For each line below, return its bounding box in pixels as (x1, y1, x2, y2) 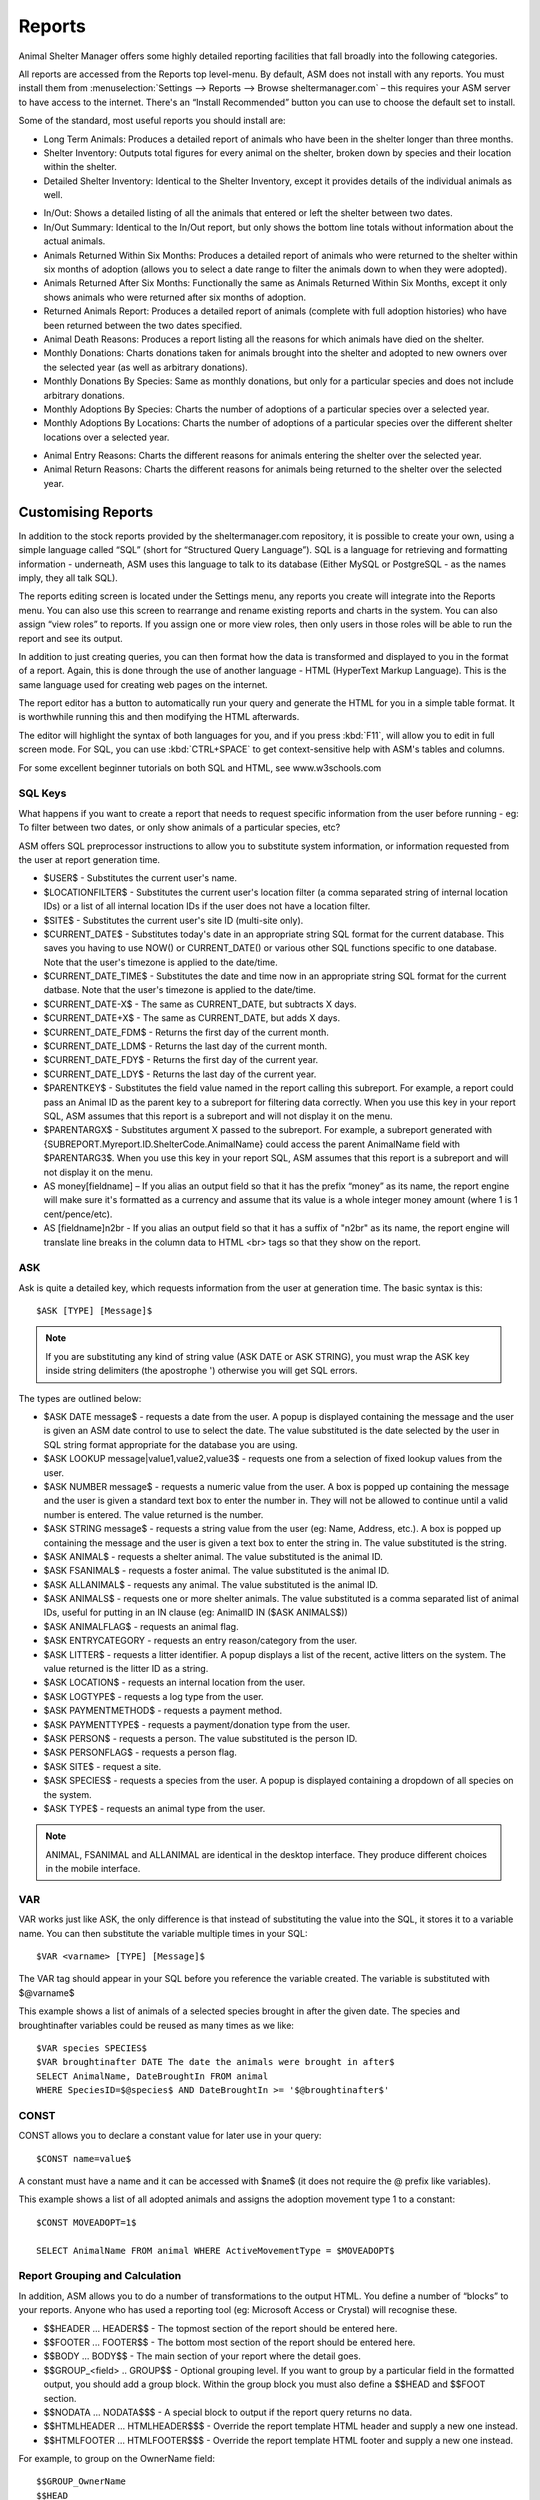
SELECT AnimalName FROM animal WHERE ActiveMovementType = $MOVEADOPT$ (36, 2245, 395, 2256)
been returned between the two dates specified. (43, 319, 243, 331)
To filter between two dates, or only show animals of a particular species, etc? (18, 821, 341, 834)
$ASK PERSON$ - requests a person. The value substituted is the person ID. (43, 1732, 358, 1744)
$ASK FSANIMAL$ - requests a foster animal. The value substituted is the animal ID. (43, 1565, 390, 1577)
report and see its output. (18, 632, 124, 644)
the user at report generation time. (18, 853, 160, 865)
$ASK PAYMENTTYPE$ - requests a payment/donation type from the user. (43, 1718, 350, 1730)
